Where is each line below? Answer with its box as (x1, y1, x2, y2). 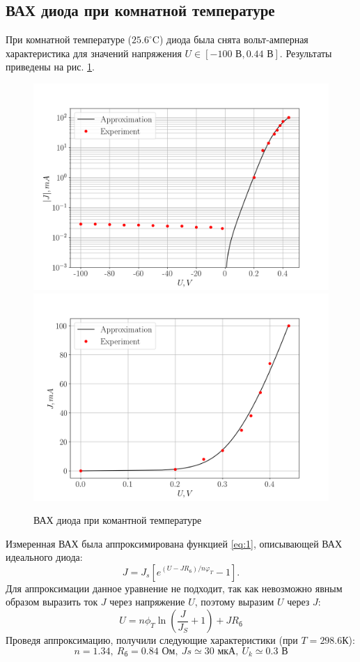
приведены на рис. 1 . (6, 59, 95, 74)
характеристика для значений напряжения (6, 45, 182, 60)
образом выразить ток (6, 594, 98, 609)
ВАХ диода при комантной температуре (33, 513, 202, 527)
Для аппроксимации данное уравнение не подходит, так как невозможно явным (6, 580, 343, 595)
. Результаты (279, 45, 332, 60)
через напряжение (109, 594, 185, 609)
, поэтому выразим (194, 594, 274, 609)
